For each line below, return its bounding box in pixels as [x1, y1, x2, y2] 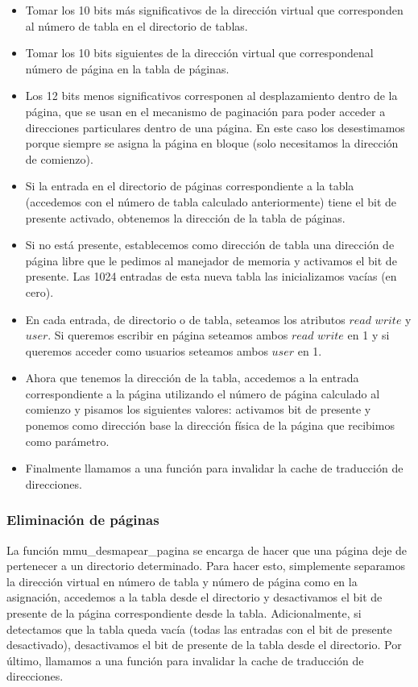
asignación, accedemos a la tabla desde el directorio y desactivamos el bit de [6, 589, 383, 606]
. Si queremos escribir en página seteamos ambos [48, 327, 288, 343]
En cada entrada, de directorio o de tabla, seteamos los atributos [25, 310, 346, 327]
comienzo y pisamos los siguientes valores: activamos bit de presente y [25, 401, 371, 418]
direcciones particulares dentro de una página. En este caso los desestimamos [25, 119, 405, 135]
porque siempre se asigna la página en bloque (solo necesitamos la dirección [25, 135, 399, 152]
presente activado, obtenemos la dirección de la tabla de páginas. [25, 209, 346, 226]
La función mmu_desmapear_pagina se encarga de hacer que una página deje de [6, 541, 408, 558]
